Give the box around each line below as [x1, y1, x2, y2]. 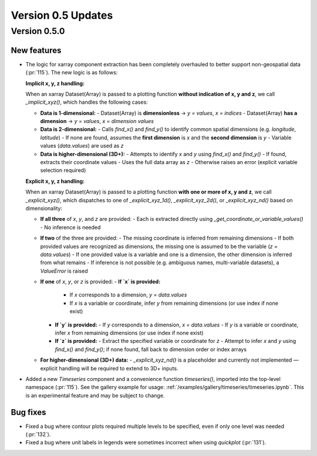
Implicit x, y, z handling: [25, 80, 85, 87]
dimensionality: [25, 205, 63, 212]
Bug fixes [11, 407, 46, 417]
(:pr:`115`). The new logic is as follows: [25, 69, 118, 76]
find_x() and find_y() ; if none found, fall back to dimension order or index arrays [55, 346, 247, 353]
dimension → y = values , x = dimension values [40, 118, 154, 125]
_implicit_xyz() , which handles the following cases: [25, 98, 148, 106]
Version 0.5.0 [11, 26, 65, 36]
